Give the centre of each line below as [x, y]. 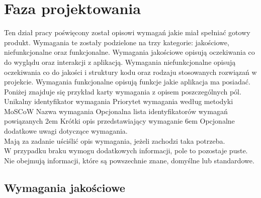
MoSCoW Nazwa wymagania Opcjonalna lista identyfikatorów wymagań [116, 111]
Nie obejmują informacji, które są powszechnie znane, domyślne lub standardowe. [129, 160]
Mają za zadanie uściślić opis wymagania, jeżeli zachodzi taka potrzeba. [115, 140]
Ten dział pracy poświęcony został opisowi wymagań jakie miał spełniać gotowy [127, 32]
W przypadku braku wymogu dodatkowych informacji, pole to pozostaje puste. [126, 151]
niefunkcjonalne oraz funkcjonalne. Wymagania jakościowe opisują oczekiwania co [129, 52]
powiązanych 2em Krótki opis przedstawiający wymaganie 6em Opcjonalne [119, 121]
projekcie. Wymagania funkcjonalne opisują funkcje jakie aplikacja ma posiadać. [127, 82]
